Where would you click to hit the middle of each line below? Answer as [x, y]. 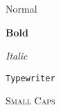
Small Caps [31, 101]
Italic [17, 56]
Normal [21, 8]
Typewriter [31, 78]
